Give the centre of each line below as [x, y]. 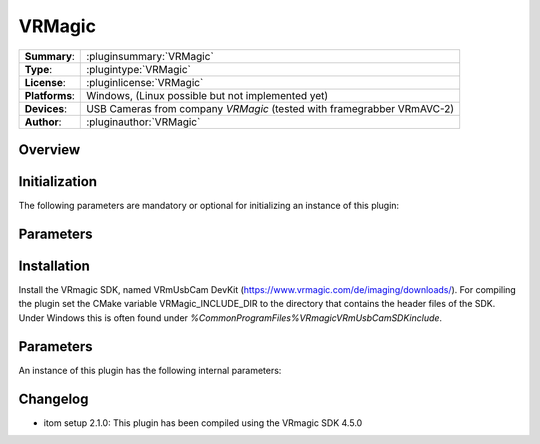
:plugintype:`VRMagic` [139, 69]
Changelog [53, 398]
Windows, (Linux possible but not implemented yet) [207, 95]
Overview [49, 149]
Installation [54, 265]
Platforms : [49, 95]
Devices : [45, 108]
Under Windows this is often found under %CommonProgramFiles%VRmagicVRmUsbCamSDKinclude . [230, 317]
